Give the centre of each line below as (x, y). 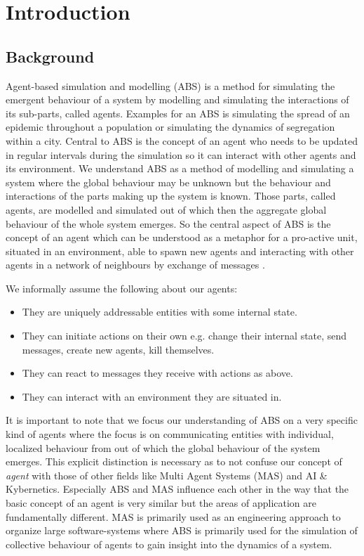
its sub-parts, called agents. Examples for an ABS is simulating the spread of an (178, 113)
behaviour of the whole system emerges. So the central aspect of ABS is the (168, 223)
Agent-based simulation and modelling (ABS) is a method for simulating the (170, 85)
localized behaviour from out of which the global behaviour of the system (163, 447)
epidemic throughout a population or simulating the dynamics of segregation (170, 127)
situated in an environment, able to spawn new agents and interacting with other (180, 251)
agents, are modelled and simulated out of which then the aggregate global (166, 209)
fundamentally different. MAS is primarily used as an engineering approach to (173, 516)
